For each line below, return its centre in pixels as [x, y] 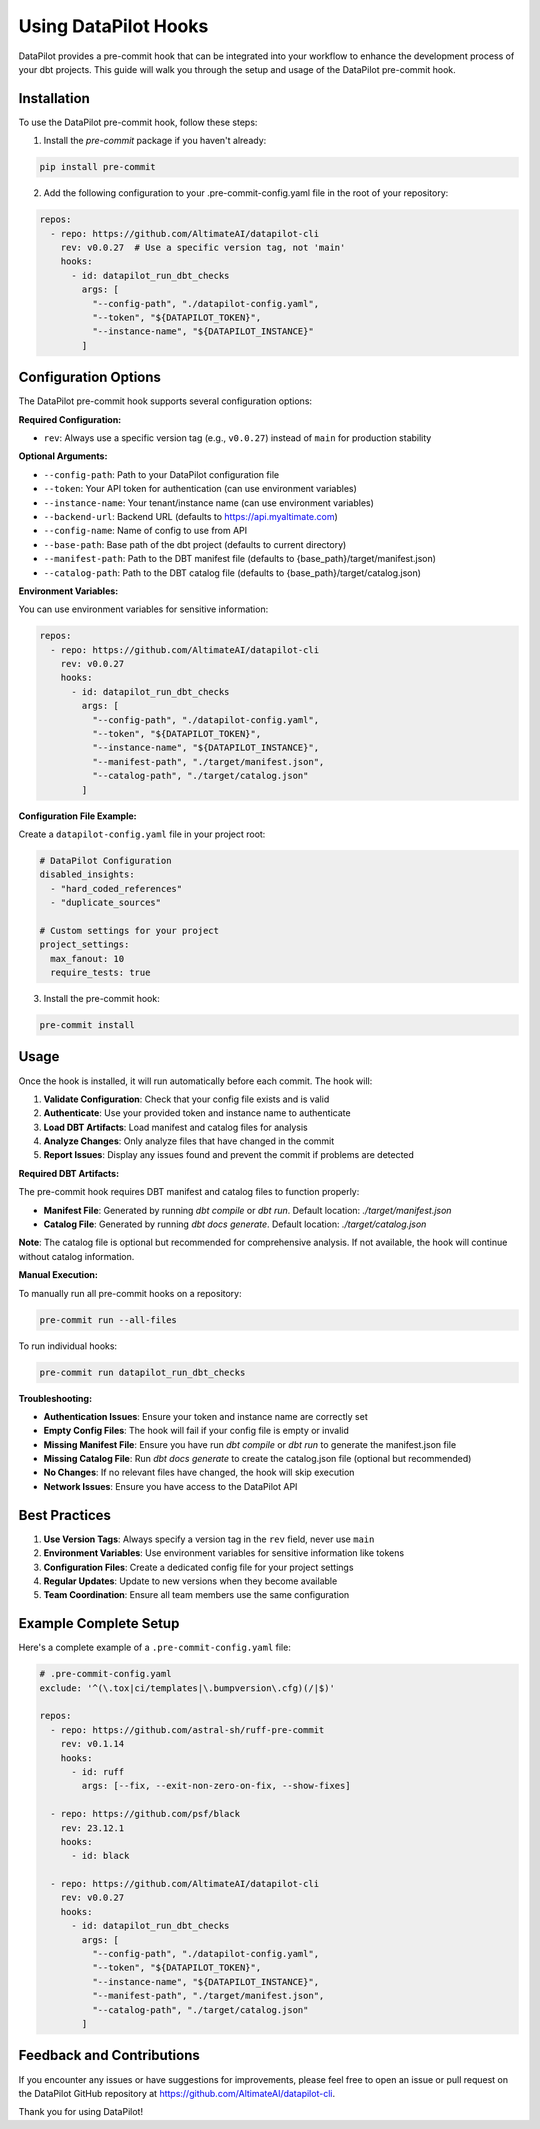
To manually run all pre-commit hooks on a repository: [130, 1293]
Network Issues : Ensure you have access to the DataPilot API [170, 1486]
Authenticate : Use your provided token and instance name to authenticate [197, 1113]
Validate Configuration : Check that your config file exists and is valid [186, 1099]
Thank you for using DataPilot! [81, 2112]
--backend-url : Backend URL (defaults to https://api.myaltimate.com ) [191, 516]
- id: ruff [98, 1771]
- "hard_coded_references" [116, 888]
